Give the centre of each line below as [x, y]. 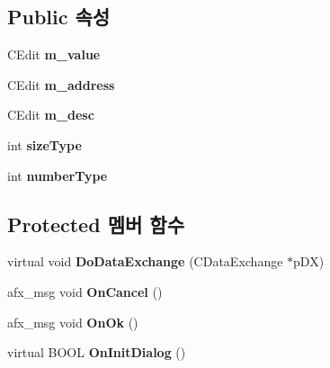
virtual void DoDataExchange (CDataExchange [145, 261]
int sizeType [45, 144]
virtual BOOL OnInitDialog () [97, 352]
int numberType [58, 175]
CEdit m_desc [51, 115]
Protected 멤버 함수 [96, 224]
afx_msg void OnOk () [73, 322]
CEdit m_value [54, 54]
